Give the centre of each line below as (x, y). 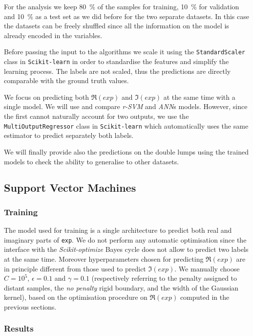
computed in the (205, 297)
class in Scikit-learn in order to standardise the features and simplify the (116, 61)
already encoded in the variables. (53, 35)
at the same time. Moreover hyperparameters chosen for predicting (104, 258)
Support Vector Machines (70, 188)
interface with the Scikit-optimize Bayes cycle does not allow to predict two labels (126, 249)
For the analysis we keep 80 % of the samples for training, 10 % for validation (122, 6)
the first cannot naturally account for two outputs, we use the (96, 116)
